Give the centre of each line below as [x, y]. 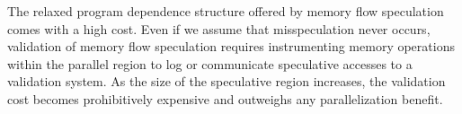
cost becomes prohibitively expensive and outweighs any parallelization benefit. [225, 98]
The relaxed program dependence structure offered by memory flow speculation [226, 11]
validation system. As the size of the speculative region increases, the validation [227, 81]
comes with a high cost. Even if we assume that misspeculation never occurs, [219, 28]
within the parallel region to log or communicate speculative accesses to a [210, 63]
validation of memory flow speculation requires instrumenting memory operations [231, 46]
